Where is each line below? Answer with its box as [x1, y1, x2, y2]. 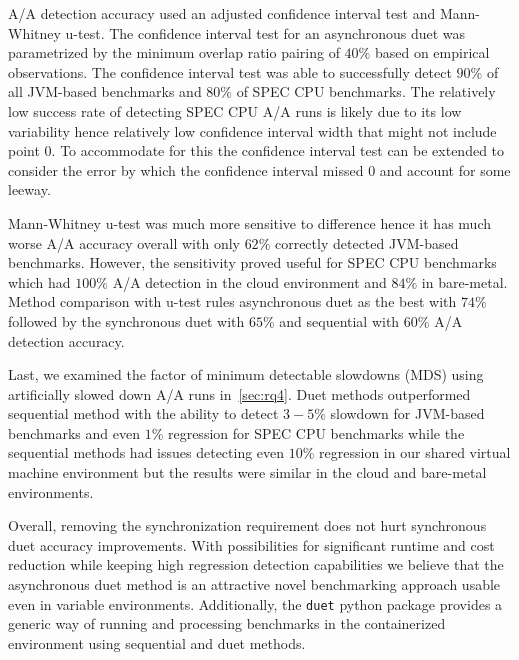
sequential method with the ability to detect [8, 403, 279, 424]
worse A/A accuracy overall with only [8, 232, 240, 253]
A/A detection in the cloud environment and [112, 271, 387, 292]
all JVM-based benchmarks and [8, 81, 202, 102]
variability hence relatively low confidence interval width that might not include [8, 120, 497, 141]
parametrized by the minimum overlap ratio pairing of [8, 42, 340, 63]
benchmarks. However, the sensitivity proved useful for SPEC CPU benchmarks [8, 252, 497, 273]
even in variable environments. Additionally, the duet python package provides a [8, 593, 503, 614]
